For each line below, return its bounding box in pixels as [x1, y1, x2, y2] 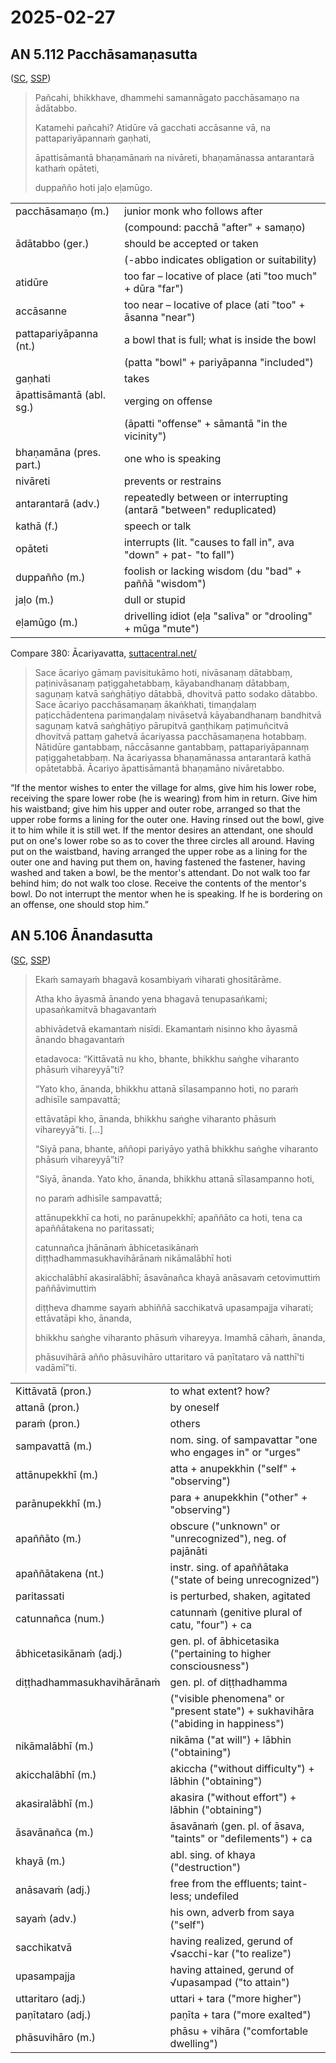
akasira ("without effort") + [169, 1790, 297, 1804]
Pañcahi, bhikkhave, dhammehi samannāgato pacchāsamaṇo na [34, 92, 300, 103]
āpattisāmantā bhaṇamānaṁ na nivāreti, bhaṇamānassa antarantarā [34, 152, 315, 163]
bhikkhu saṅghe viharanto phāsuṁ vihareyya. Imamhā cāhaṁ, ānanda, [34, 1331, 326, 1343]
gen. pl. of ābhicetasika [169, 1634, 280, 1648]
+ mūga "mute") [123, 622, 200, 635]
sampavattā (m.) [15, 1439, 93, 1453]
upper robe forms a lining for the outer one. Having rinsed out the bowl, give [10, 814, 325, 825]
